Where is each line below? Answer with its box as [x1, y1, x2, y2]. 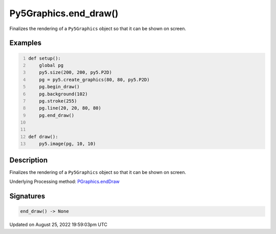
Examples [9, 39, 42, 47]
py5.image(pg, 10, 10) [39, 141, 96, 147]
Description [9, 155, 48, 164]
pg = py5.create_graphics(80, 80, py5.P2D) [39, 76, 150, 83]
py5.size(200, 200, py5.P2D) [39, 69, 112, 75]
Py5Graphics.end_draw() [9, 8, 119, 19]
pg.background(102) [39, 91, 88, 97]
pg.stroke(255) [39, 98, 77, 104]
